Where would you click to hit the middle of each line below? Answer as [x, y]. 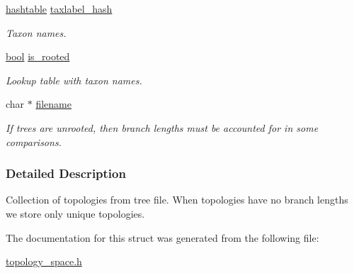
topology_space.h [44, 261]
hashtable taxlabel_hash [59, 9]
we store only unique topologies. [75, 213]
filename [53, 104]
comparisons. [34, 141]
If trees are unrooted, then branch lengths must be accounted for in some [162, 127]
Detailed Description [66, 173]
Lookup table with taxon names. [74, 80]
